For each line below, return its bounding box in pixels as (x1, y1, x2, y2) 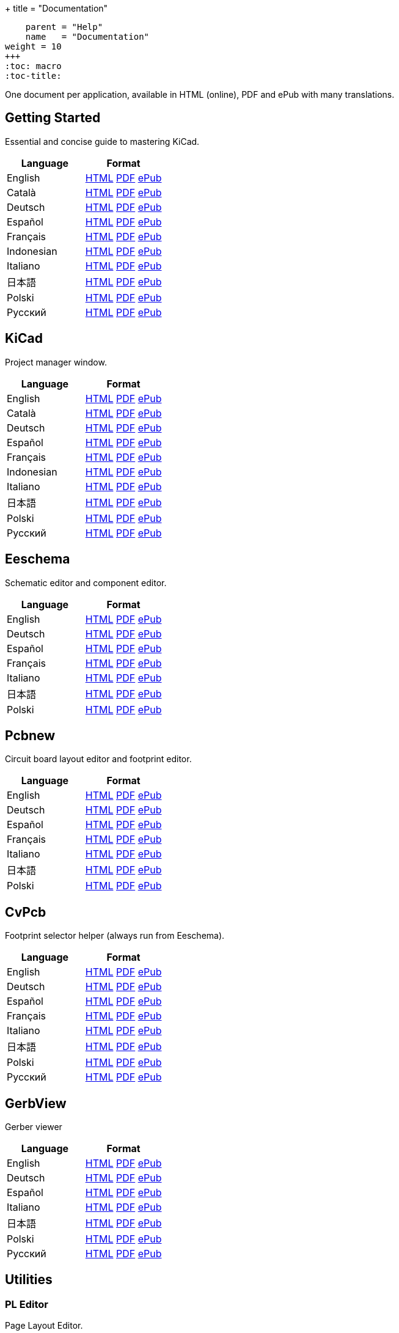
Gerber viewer (5, 1122, 62, 1133)
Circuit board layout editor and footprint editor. (5, 754, 192, 765)
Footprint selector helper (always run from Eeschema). (5, 930, 225, 941)
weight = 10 (5, 42, 62, 51)
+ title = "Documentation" (5, 3, 108, 13)
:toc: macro (5, 61, 62, 71)
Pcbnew (5, 727, 56, 743)
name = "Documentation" (25, 32, 150, 42)
